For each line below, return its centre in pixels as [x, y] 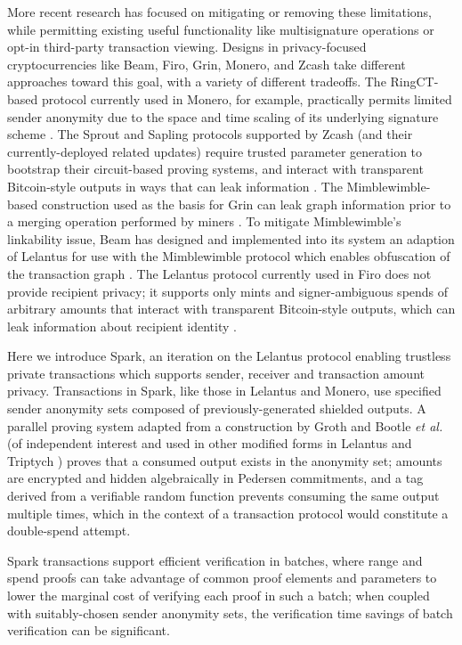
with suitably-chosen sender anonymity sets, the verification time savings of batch [230, 612]
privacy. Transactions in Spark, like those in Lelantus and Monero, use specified [224, 391]
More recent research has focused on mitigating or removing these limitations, [219, 12]
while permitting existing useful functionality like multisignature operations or [221, 29]
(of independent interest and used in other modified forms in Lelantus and [210, 443]
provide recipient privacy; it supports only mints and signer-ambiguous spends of [228, 291]
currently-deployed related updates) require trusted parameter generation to [215, 151]
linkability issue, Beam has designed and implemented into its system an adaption [231, 238]
